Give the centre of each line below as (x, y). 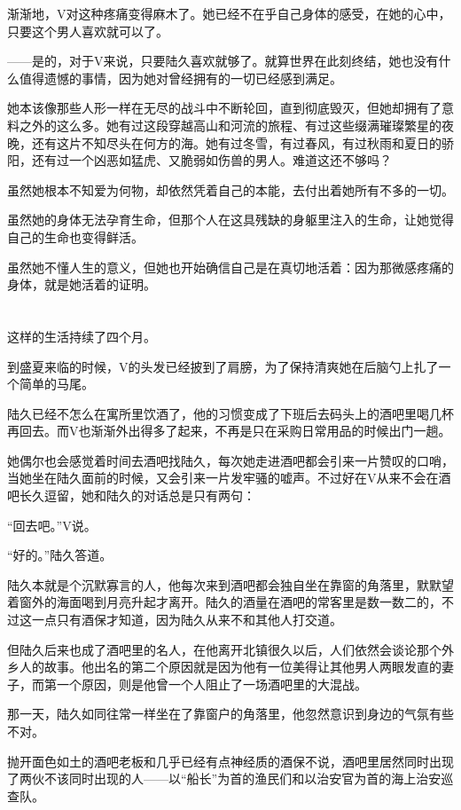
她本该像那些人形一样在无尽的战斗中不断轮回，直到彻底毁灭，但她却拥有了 (224, 108)
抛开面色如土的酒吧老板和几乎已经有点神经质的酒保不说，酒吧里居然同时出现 (230, 761)
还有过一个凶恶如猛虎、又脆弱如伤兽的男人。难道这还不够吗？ (211, 160)
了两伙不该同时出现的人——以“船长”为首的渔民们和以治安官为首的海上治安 (224, 779)
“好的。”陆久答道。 (60, 555)
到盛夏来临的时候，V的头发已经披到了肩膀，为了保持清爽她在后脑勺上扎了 (223, 366)
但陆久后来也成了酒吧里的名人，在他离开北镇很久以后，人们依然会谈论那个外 (230, 649)
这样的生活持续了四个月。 (82, 336)
